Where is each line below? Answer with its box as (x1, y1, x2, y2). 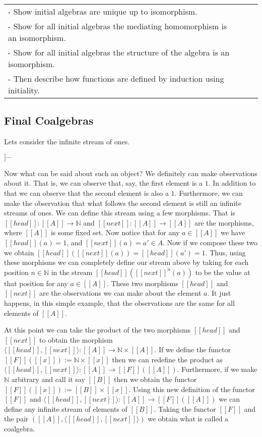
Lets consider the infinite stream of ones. (4, 136, 130, 147)
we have (220, 227, 245, 238)
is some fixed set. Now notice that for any (50, 227, 180, 238)
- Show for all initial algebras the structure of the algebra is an (8, 46, 230, 58)
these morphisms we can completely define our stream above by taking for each (4, 257, 249, 267)
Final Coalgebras (4, 113, 94, 128)
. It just (207, 288, 231, 298)
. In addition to (208, 178, 256, 188)
